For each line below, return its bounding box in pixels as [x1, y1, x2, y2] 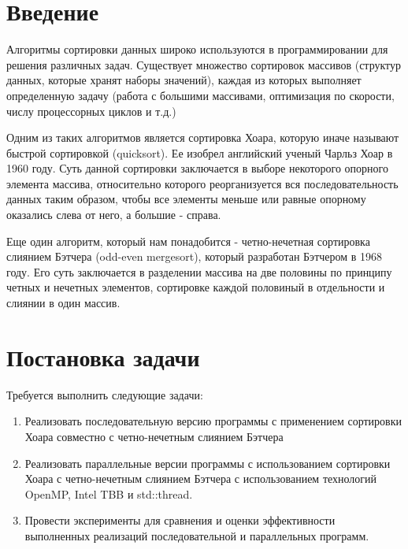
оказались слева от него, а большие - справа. [6, 206, 221, 223]
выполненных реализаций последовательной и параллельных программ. [24, 527, 369, 543]
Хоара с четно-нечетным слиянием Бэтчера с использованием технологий [24, 470, 377, 487]
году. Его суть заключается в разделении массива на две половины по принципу [6, 263, 392, 280]
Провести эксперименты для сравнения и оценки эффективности [24, 512, 336, 529]
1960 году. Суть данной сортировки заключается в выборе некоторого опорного [6, 160, 388, 176]
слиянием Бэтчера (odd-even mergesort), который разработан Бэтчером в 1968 [6, 248, 383, 265]
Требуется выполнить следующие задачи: [6, 386, 203, 402]
